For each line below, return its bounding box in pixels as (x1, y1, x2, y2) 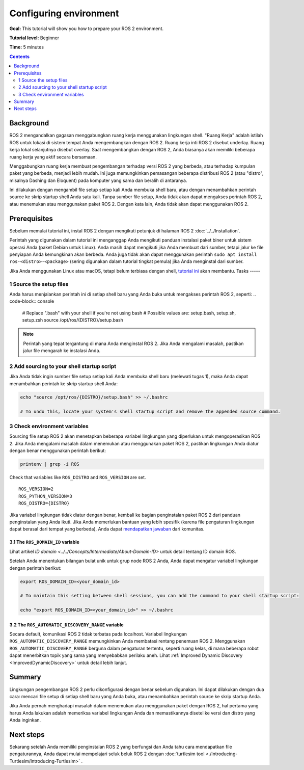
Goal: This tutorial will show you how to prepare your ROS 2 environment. (9, 25, 164, 32)
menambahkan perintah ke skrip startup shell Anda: (9, 380, 118, 387)
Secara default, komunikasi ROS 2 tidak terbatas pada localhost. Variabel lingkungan (9, 631, 187, 637)
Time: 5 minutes (9, 44, 44, 50)
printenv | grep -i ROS (20, 461, 80, 467)
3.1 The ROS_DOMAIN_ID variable (9, 539, 80, 545)
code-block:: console (9, 298, 54, 304)
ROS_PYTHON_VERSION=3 (18, 493, 72, 499)
